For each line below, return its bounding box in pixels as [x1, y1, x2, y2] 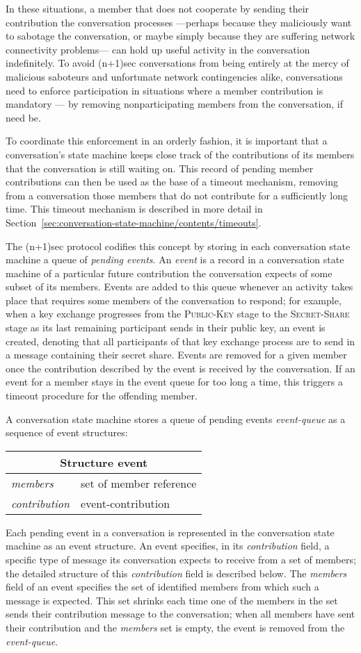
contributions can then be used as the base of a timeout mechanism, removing [6, 174, 338, 189]
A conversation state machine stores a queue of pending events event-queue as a [6, 411, 346, 426]
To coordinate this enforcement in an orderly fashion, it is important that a [6, 133, 328, 148]
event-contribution [81, 495, 170, 511]
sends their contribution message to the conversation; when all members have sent [6, 606, 355, 621]
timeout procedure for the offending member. [6, 388, 198, 403]
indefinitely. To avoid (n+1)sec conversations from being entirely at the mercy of [6, 56, 349, 70]
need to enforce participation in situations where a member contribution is [6, 83, 323, 97]
